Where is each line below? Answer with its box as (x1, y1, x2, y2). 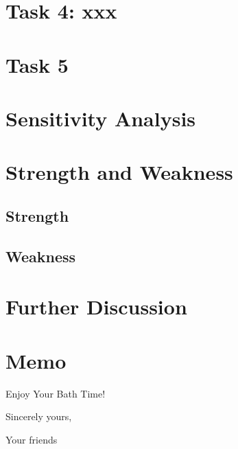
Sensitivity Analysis (5, 104, 196, 132)
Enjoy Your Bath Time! (5, 386, 106, 400)
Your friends (5, 432, 58, 446)
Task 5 (5, 50, 69, 78)
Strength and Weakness (5, 158, 233, 186)
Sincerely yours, (5, 409, 72, 424)
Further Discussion (5, 292, 187, 321)
